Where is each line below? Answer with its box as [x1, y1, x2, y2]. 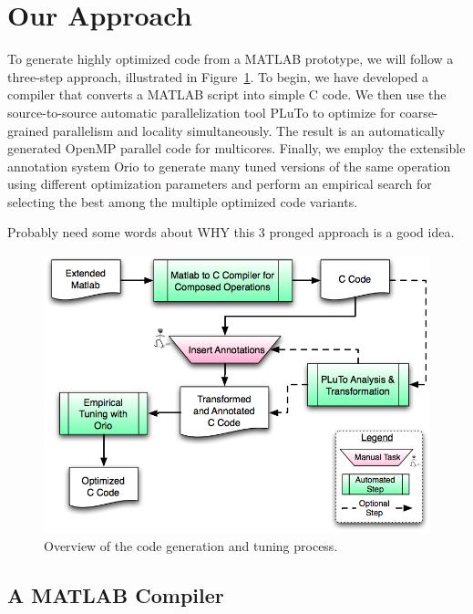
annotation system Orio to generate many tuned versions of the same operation [7, 156, 451, 175]
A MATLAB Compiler [7, 580, 224, 609]
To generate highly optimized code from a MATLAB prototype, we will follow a [7, 49, 454, 68]
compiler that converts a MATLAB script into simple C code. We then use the [7, 85, 447, 104]
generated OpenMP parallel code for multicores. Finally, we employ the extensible [7, 139, 466, 158]
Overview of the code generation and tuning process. [44, 536, 338, 555]
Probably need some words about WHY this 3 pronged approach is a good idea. [7, 223, 455, 242]
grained [7, 120, 49, 140]
